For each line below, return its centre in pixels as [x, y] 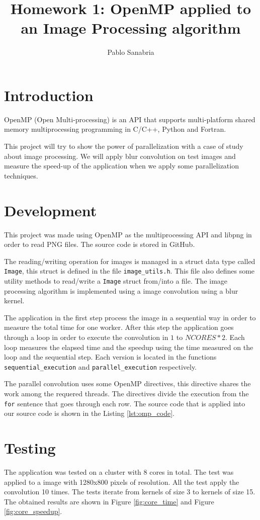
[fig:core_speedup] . [33, 511]
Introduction [49, 95]
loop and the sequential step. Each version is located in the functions [110, 357]
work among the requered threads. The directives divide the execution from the [126, 394]
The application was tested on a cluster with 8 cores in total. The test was [119, 472]
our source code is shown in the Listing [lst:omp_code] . [90, 413]
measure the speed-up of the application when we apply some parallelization [121, 166]
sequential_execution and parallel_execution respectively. [101, 366]
